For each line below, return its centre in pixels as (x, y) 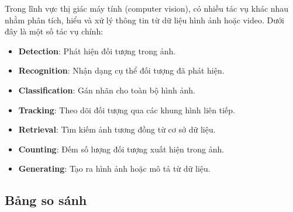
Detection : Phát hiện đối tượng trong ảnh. (97, 51)
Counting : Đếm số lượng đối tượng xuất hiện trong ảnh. (121, 149)
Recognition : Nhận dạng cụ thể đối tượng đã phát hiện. (121, 70)
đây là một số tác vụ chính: (54, 31)
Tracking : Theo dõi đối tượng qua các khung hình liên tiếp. (127, 110)
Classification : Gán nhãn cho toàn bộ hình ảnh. (107, 90)
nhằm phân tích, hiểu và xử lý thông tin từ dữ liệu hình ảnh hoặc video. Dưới (144, 20)
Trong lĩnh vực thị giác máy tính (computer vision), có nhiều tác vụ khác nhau (147, 8)
